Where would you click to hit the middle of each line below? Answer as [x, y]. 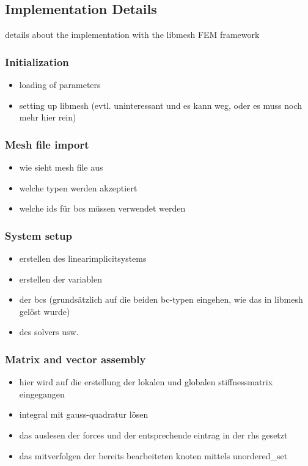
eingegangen [42, 394]
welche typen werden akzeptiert [78, 187]
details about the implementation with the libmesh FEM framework [132, 35]
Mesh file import [47, 144]
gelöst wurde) [45, 311]
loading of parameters [60, 85]
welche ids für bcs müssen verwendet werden [102, 208]
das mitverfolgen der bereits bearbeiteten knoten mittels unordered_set [153, 455]
